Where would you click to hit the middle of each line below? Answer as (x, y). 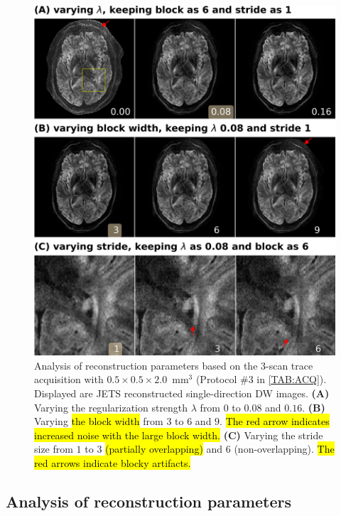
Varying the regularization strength (111, 407)
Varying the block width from (99, 421)
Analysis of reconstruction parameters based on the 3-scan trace (174, 365)
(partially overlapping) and (164, 449)
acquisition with (69, 379)
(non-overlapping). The (284, 449)
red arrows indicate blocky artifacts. (113, 463)
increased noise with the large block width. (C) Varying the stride (179, 435)
